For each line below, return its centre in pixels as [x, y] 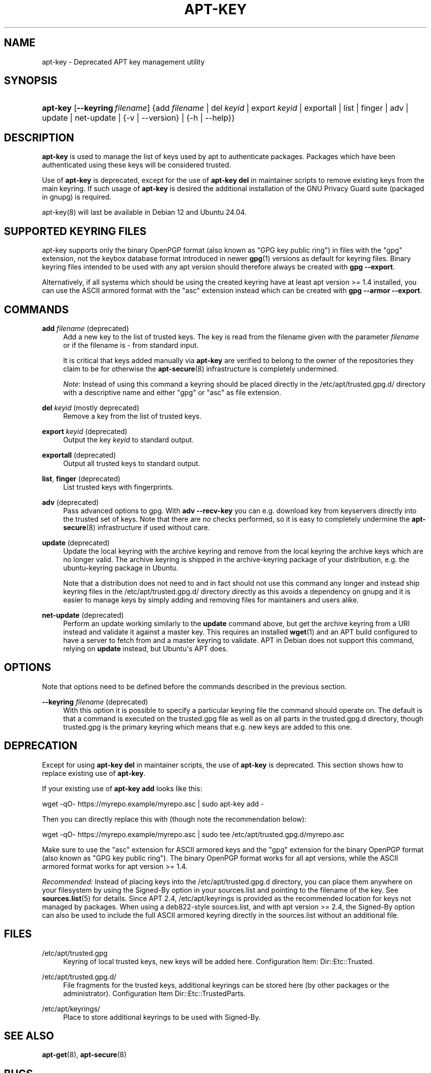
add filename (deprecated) [86, 328]
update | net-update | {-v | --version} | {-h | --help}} [139, 118]
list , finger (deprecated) [81, 478]
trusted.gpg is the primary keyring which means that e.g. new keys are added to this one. [208, 727]
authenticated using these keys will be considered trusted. [137, 165]
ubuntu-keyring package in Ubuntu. [121, 568]
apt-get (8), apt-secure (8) [84, 1055]
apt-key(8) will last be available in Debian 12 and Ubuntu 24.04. [144, 212]
